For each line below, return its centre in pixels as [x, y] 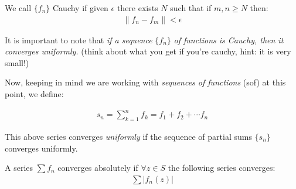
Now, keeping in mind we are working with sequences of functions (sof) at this [145, 82]
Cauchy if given [80, 8]
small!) [17, 62]
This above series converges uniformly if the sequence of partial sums [128, 136]
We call [18, 8]
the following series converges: [222, 168]
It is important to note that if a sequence [79, 39]
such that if [191, 8]
